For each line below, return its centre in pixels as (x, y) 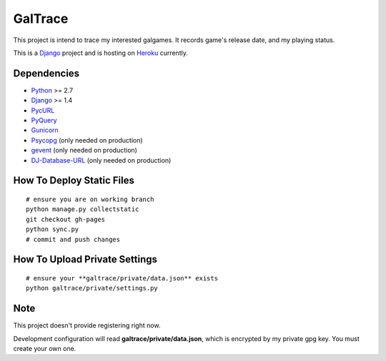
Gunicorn (45, 130)
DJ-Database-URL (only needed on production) (101, 160)
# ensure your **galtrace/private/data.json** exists (122, 278)
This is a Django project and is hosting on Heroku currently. (101, 53)
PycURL (43, 110)
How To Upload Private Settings (85, 259)
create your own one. (45, 349)
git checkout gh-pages (66, 219)
